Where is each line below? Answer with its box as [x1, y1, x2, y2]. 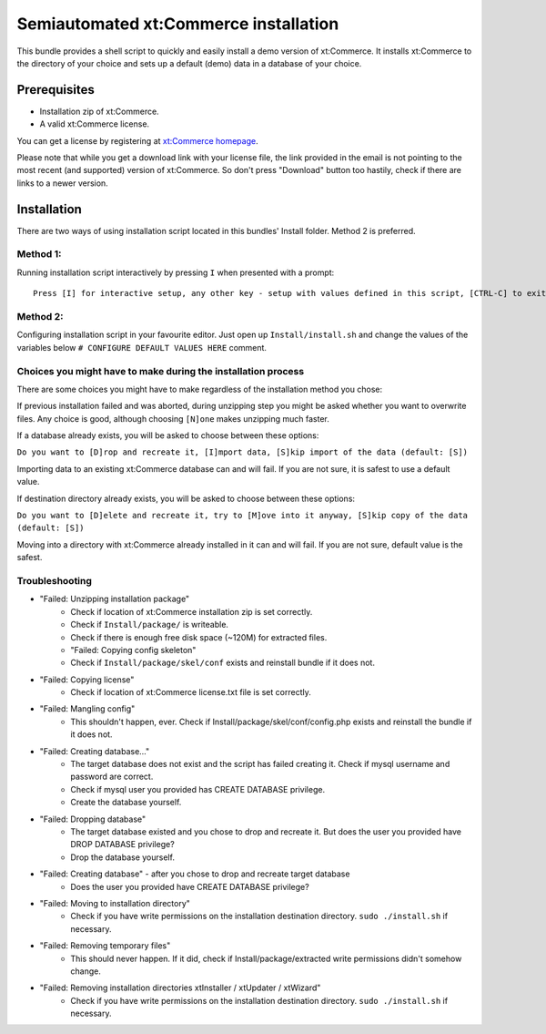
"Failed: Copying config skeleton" [70, 644, 197, 655]
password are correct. [70, 771, 154, 783]
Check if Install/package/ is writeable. [70, 619, 229, 630]
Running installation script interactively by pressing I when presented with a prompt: [16, 267, 335, 278]
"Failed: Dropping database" [39, 814, 147, 824]
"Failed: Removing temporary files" [39, 940, 171, 951]
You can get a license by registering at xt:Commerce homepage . [16, 135, 258, 146]
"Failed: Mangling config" [39, 703, 136, 714]
